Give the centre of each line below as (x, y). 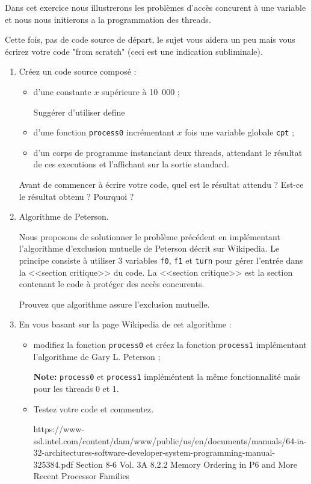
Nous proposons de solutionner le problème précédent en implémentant (149, 236)
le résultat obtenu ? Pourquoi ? (76, 196)
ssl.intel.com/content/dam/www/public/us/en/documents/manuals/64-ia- (170, 440)
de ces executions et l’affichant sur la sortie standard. (131, 164)
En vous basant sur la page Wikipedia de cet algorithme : (125, 324)
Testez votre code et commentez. (94, 408)
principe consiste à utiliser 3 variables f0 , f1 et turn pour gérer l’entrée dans (161, 260)
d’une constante (62, 91)
